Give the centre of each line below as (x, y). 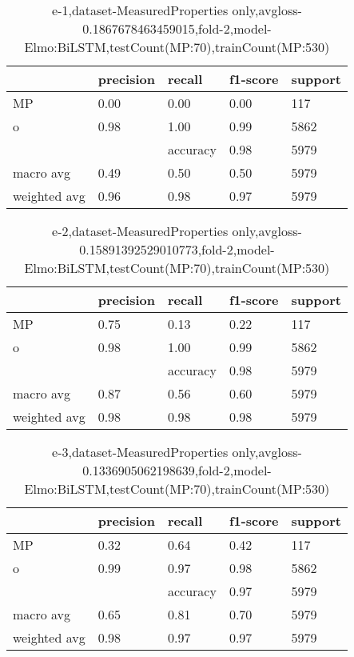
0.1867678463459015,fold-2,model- (177, 28)
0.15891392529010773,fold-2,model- (177, 249)
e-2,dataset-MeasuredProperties (140, 231)
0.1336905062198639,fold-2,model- (177, 470)
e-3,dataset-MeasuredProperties (140, 452)
